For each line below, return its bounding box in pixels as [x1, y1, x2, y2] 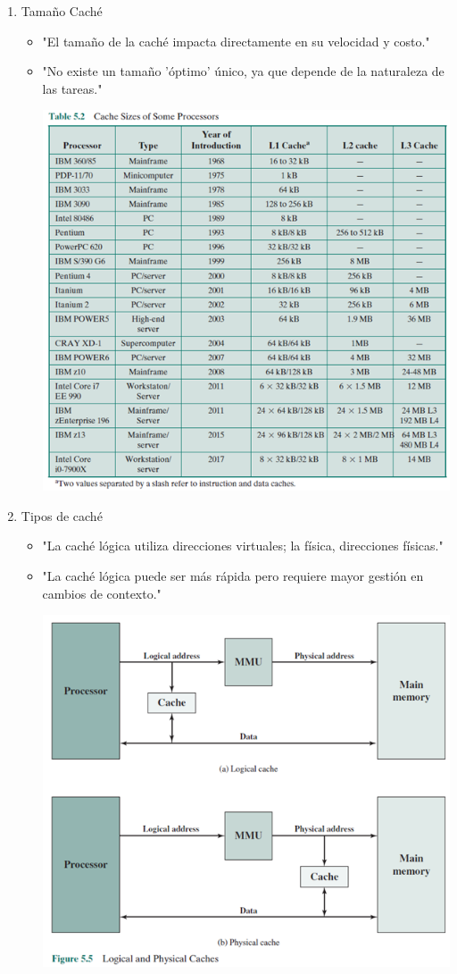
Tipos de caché [21, 506, 103, 525]
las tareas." [42, 79, 103, 97]
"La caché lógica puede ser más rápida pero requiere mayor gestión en [42, 566, 424, 584]
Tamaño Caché [21, 2, 103, 20]
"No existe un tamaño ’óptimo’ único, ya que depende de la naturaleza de [42, 62, 445, 80]
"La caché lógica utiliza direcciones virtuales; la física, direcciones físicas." [42, 536, 444, 555]
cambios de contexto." [42, 584, 162, 602]
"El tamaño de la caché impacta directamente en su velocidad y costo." [42, 31, 430, 50]
